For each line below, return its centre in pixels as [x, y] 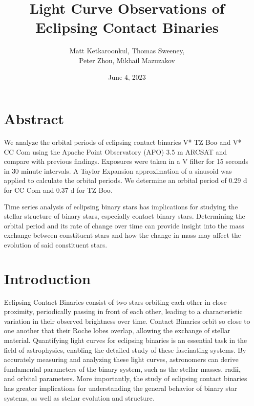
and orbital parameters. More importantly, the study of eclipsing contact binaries [126, 378]
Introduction [47, 278]
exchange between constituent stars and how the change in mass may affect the [123, 235]
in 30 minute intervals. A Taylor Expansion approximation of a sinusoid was [118, 170]
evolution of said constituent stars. [56, 244]
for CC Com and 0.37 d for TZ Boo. [58, 190]
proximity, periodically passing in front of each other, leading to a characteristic [123, 311]
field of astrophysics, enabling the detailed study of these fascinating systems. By [125, 350]
